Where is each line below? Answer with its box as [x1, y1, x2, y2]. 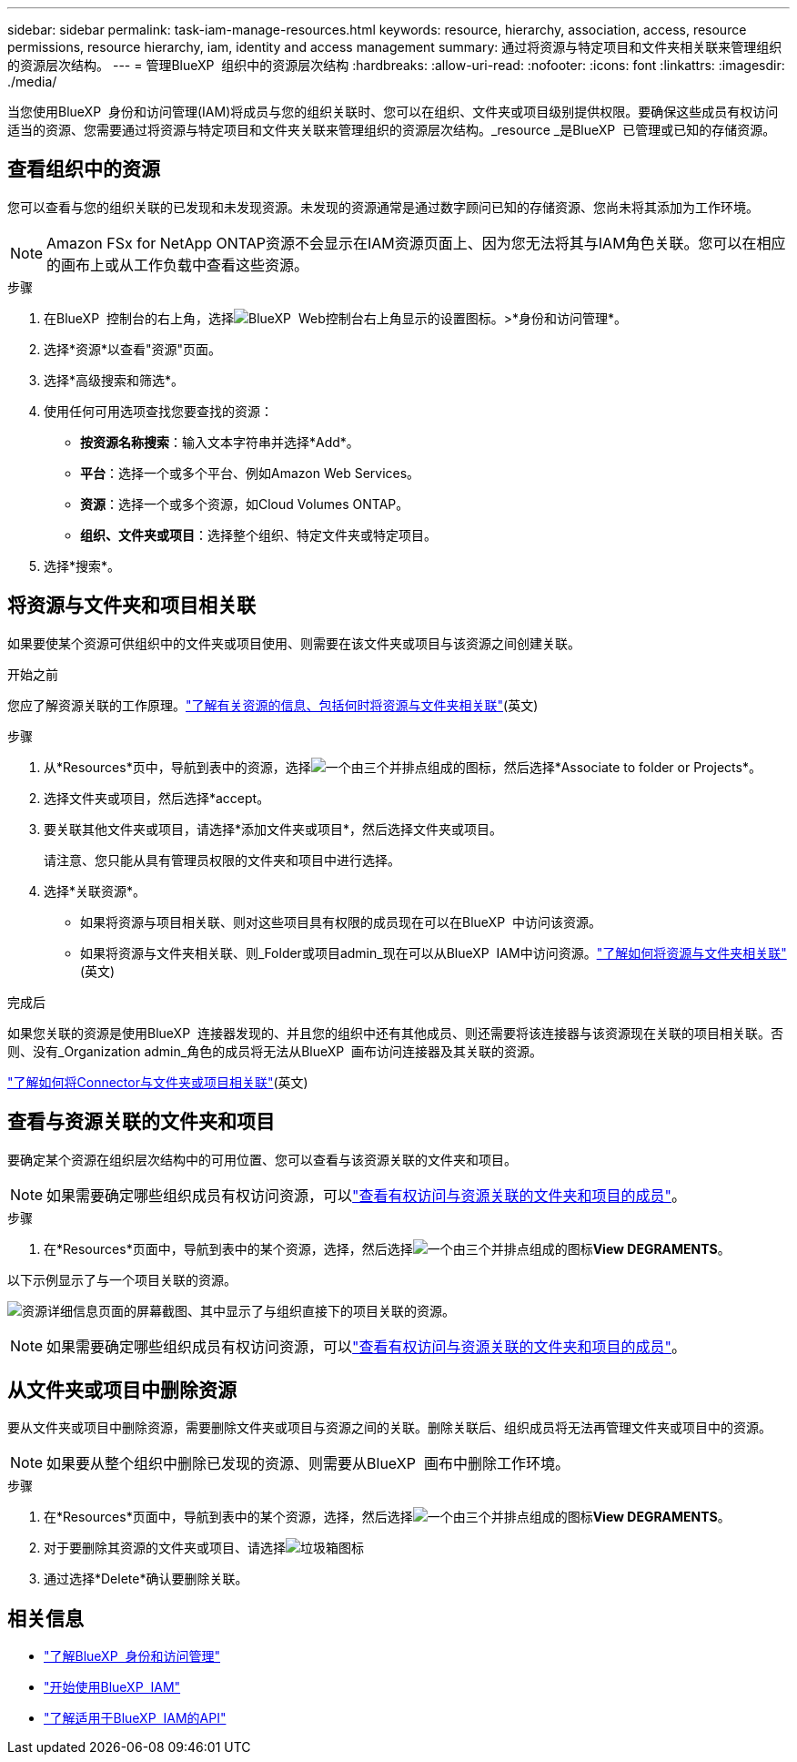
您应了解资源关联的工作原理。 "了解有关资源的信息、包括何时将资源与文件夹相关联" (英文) [7, 697, 539, 713]
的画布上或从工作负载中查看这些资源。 [46, 255, 309, 274]
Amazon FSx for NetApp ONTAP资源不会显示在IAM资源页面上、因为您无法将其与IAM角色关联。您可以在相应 [46, 233, 786, 252]
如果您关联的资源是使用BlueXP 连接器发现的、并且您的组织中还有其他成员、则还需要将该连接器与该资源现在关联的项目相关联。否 [7, 1024, 783, 1041]
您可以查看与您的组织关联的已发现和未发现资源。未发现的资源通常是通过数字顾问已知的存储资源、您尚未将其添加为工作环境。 [7, 199, 759, 215]
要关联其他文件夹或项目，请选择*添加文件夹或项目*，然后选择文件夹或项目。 [44, 820, 503, 837]
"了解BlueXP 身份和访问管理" [44, 1648, 221, 1665]
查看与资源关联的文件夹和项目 [7, 1110, 275, 1134]
